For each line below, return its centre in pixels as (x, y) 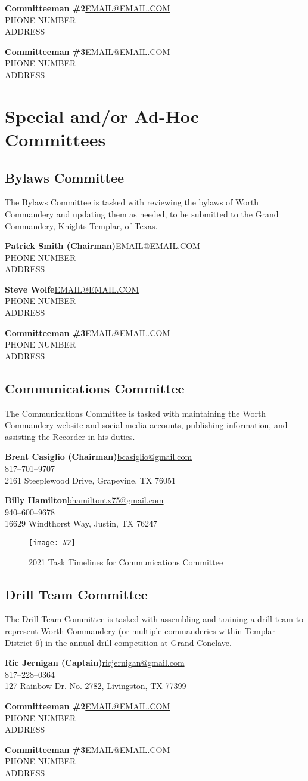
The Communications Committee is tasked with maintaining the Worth (136, 413)
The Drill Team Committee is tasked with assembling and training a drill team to (154, 619)
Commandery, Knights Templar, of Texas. (81, 225)
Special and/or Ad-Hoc (102, 116)
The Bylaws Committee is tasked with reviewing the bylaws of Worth (132, 202)
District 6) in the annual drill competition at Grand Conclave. (118, 642)
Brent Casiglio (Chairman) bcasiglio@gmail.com (99, 456)
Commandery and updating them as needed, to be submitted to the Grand (142, 213)
